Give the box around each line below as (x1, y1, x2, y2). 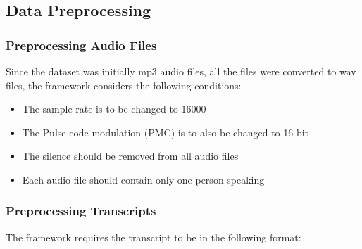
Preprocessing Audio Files (6, 36, 157, 53)
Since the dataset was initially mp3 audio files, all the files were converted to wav (6, 64, 356, 78)
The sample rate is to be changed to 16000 (22, 101, 206, 116)
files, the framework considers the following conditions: (6, 77, 242, 92)
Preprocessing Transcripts (6, 202, 156, 219)
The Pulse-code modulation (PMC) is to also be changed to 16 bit (22, 124, 309, 139)
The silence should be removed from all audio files (22, 148, 239, 163)
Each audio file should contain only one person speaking (22, 172, 265, 186)
